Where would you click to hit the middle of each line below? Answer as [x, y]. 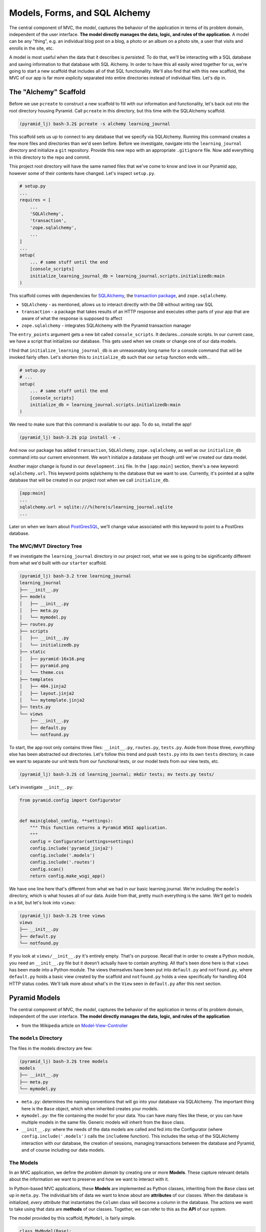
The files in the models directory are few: [51, 1048]
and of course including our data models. [63, 1150]
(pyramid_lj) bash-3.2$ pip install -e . [70, 438]
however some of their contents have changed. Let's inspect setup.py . [82, 173]
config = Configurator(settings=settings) [82, 841]
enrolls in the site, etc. [32, 48]
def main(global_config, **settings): [66, 821]
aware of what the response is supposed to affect [72, 318]
